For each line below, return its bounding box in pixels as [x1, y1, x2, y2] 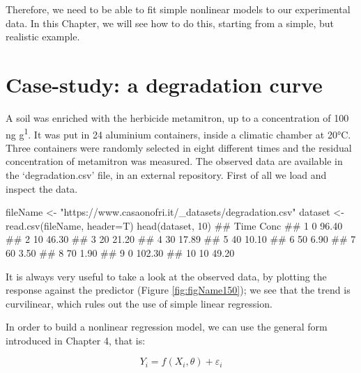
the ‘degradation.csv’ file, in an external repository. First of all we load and [6, 167, 327, 182]
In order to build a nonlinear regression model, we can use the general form [6, 319, 328, 334]
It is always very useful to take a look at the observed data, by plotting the [6, 269, 327, 283]
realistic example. [6, 29, 80, 44]
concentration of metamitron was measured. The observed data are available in [6, 154, 343, 168]
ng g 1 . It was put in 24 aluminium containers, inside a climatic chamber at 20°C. [6, 125, 351, 141]
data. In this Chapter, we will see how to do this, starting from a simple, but [6, 15, 335, 30]
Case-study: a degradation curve [6, 70, 323, 98]
